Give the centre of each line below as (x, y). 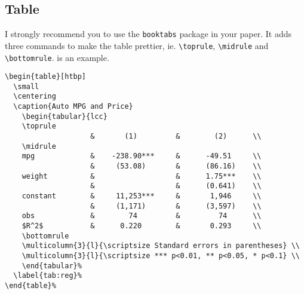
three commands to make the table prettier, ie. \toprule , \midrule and (137, 45)
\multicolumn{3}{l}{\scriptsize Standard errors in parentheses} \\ (161, 246)
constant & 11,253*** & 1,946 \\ (142, 196)
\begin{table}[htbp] (46, 77)
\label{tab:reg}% (47, 276)
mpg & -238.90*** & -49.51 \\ (142, 156)
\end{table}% (30, 285)
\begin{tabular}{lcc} (65, 116)
